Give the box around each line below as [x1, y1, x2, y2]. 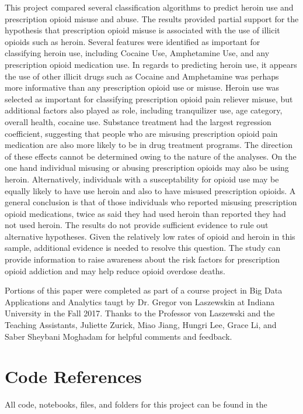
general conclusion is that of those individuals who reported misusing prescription [5, 196, 297, 208]
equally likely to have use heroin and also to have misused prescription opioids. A [5, 184, 296, 196]
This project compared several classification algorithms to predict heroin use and [5, 1, 294, 13]
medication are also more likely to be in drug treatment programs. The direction [5, 139, 293, 151]
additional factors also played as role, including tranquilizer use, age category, [5, 104, 283, 116]
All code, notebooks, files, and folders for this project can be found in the [5, 398, 267, 410]
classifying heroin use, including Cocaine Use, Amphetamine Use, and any [5, 47, 270, 59]
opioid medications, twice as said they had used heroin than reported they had [5, 207, 286, 219]
